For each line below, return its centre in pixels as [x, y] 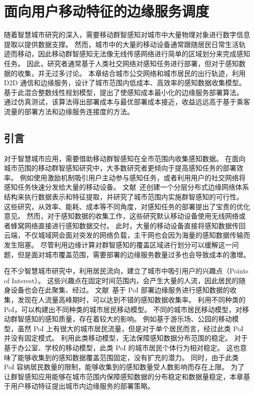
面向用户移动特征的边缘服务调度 [107, 11]
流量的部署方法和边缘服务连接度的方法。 [69, 111]
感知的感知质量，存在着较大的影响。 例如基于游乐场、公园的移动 [128, 319]
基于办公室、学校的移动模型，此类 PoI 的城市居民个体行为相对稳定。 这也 [122, 347]
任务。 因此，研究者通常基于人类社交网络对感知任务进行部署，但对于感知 [121, 63]
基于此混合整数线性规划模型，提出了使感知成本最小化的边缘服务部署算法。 [124, 92]
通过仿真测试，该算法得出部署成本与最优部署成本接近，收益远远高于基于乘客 [127, 102]
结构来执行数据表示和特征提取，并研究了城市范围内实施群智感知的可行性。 [124, 197]
